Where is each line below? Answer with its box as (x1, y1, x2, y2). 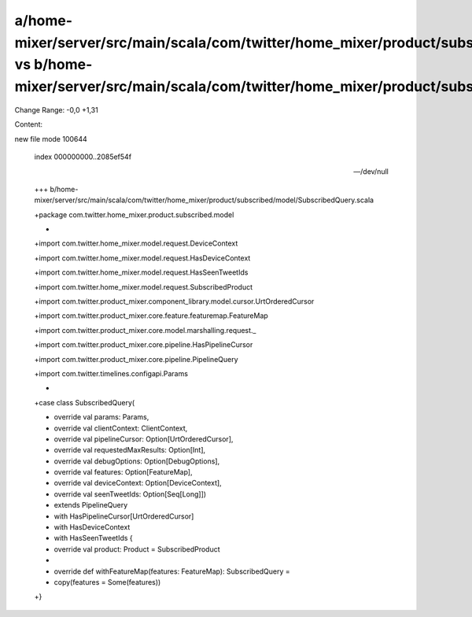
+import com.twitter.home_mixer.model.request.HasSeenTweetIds (34, 268, 249, 277)
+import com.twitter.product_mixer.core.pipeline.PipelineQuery (34, 354, 239, 364)
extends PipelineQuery (53, 501, 128, 510)
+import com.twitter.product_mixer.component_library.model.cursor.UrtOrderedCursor (34, 297, 315, 306)
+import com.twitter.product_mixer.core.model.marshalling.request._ (34, 325, 256, 334)
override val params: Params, (53, 412, 149, 422)
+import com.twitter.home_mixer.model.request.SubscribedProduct (34, 282, 253, 291)
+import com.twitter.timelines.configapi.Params (34, 368, 189, 378)
